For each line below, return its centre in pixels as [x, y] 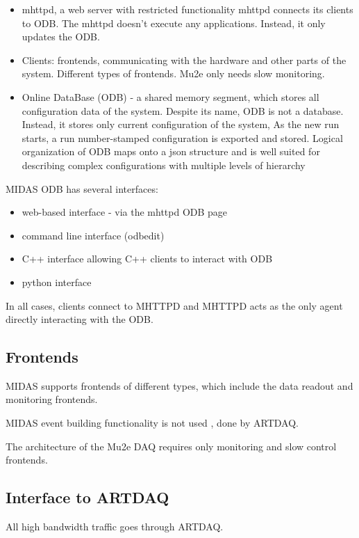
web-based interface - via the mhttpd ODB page [125, 212]
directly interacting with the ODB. [80, 319]
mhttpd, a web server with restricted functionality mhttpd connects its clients [187, 9]
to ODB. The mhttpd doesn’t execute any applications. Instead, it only [174, 23]
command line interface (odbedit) [93, 235]
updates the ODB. [61, 37]
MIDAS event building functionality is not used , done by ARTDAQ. [152, 423]
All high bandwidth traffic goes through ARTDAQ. [115, 527]
